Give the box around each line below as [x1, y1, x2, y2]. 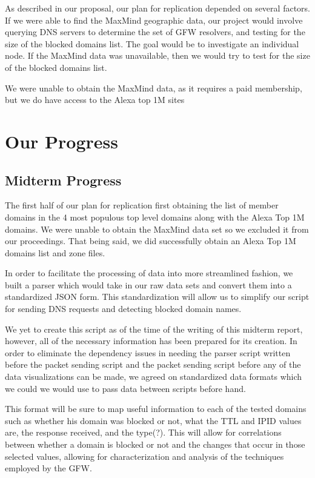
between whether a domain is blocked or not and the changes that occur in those [5, 438, 305, 451]
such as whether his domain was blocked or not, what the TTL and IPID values [5, 414, 302, 427]
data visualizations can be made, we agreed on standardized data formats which [5, 370, 302, 383]
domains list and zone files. [5, 246, 105, 259]
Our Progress [5, 128, 119, 153]
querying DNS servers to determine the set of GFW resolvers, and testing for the [5, 25, 305, 38]
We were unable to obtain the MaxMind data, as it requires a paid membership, [5, 81, 302, 94]
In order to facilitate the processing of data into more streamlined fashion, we [5, 267, 293, 279]
